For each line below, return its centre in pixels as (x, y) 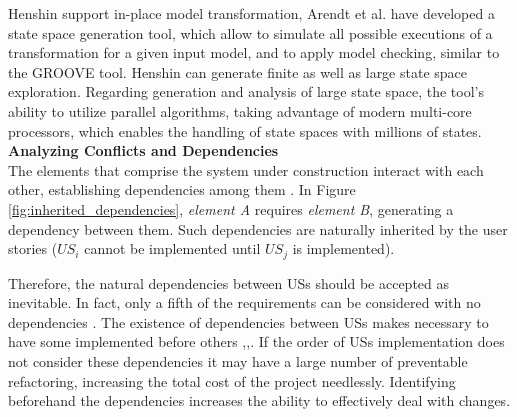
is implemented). (343, 248)
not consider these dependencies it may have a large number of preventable (238, 360)
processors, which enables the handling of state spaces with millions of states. (245, 130)
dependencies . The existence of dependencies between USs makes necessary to (248, 321)
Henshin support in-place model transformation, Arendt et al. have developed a (251, 13)
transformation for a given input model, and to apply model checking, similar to (254, 52)
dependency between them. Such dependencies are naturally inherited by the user (258, 228)
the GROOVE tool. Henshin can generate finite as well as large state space (238, 71)
